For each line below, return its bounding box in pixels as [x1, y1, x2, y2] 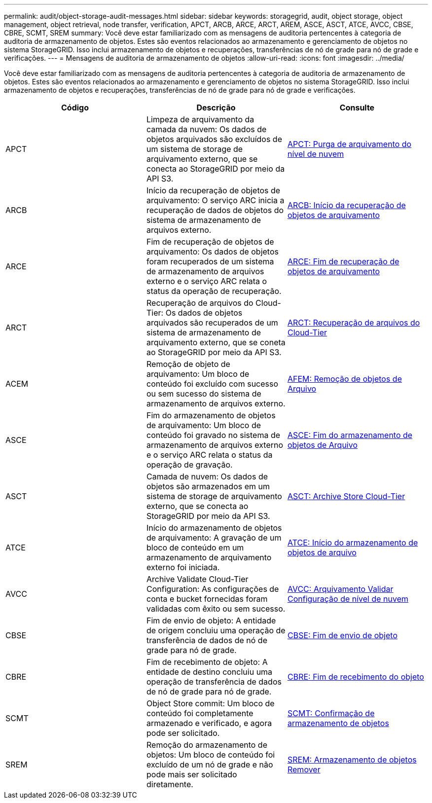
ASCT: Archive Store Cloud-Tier [287, 491, 405, 501]
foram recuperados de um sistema [146, 256, 274, 266]
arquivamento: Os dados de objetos [146, 247, 279, 256]
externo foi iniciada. [146, 562, 220, 572]
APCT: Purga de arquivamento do [287, 139, 412, 149]
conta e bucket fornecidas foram [146, 594, 268, 604]
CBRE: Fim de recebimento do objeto [287, 672, 424, 682]
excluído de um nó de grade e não [146, 760, 273, 769]
